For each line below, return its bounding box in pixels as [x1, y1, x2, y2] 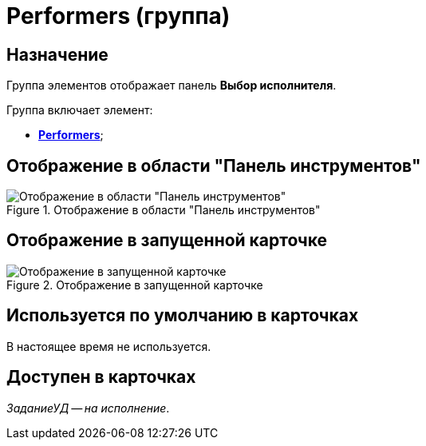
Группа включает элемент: [6, 103, 153, 117]
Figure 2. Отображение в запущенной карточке [6, 277, 263, 292]
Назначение [6, 44, 108, 65]
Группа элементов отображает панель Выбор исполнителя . [6, 78, 337, 93]
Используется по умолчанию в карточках [6, 305, 359, 326]
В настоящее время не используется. [6, 339, 211, 353]
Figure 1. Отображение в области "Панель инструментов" [6, 203, 321, 217]
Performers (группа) [6, 2, 231, 30]
